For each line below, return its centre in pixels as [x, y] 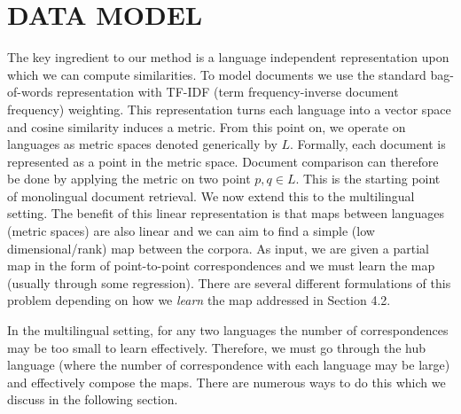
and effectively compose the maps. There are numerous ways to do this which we [227, 382]
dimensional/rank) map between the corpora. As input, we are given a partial [218, 248]
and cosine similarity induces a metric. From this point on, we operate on [207, 126]
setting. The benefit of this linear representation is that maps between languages [226, 213]
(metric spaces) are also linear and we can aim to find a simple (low [191, 231]
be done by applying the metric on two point [129, 179]
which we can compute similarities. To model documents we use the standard [217, 74]
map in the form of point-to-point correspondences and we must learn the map [221, 266]
